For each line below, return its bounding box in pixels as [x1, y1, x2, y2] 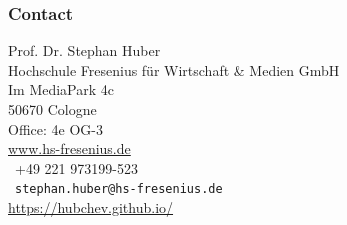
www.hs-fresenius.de [8, 138, 131, 159]
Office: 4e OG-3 [8, 118, 103, 139]
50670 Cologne [8, 99, 97, 119]
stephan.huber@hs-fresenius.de [15, 182, 223, 197]
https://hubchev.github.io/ [8, 197, 174, 218]
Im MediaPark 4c [8, 79, 115, 100]
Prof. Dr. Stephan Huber [8, 40, 161, 61]
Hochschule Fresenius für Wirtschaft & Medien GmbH [8, 59, 340, 80]
